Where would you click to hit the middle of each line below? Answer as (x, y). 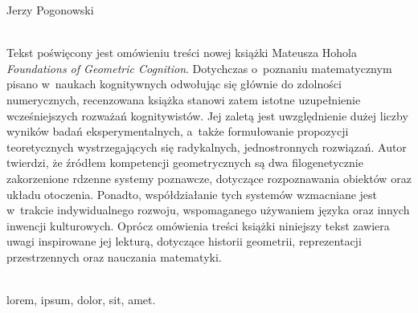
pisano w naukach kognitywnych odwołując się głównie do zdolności (174, 84)
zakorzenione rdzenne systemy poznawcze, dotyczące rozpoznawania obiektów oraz (209, 178)
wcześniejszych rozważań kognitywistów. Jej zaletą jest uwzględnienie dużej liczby (207, 115)
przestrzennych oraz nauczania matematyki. (114, 256)
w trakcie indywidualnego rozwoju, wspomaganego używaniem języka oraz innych (208, 210)
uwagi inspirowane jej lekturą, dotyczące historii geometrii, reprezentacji (184, 241)
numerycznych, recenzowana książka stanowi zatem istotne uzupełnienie (184, 99)
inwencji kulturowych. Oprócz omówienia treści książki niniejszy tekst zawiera (198, 225)
